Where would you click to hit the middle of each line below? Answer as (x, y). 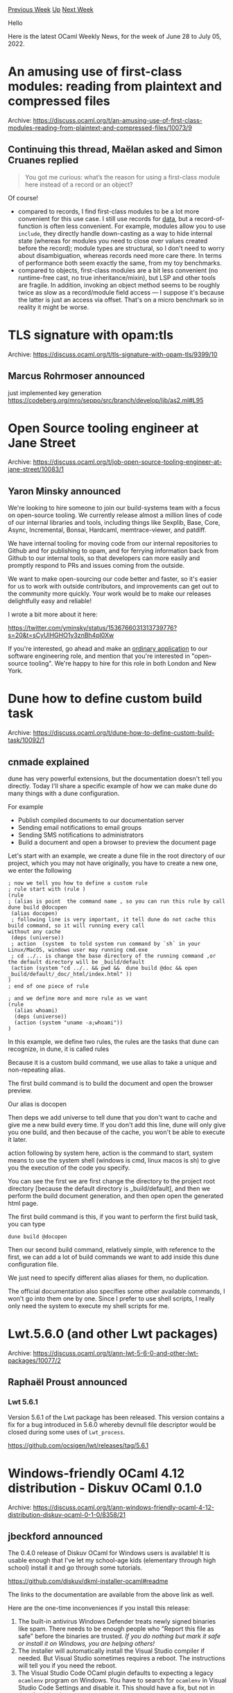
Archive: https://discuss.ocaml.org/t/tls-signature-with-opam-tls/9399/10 (113, 354)
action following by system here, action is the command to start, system (111, 1153)
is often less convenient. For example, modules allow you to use (135, 226)
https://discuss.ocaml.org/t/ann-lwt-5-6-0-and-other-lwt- (116, 1353)
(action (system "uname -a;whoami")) (69, 1023)
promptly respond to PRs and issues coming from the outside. (96, 566)
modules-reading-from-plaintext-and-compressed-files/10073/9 (100, 128)
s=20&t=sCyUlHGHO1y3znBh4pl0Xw (61, 635)
